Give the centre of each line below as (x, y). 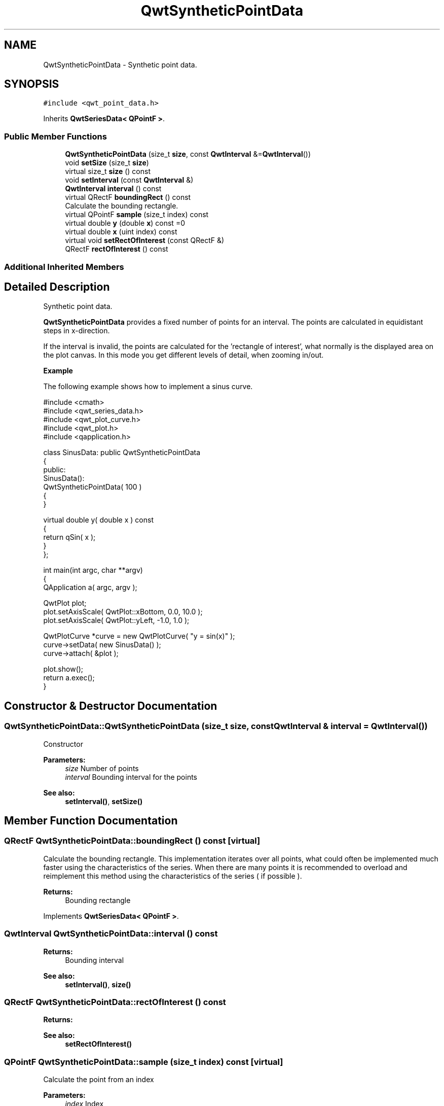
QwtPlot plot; (65, 603)
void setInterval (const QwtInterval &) (129, 180)
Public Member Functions (55, 136)
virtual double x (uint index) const (121, 232)
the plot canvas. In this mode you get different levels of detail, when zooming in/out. (183, 355)
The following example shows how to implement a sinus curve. (148, 387)
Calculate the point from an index (99, 1080)
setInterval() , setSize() (104, 801)
